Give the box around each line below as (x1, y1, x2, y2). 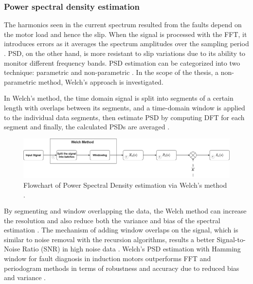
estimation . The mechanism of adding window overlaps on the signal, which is (4, 225, 238, 235)
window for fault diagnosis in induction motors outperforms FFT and (4, 253, 211, 264)
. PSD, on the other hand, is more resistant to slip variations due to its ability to (4, 48, 246, 58)
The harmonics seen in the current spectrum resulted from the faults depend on (4, 19, 242, 30)
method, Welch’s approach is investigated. (38, 76, 163, 87)
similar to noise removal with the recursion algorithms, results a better (4, 234, 215, 244)
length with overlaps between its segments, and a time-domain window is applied (4, 102, 245, 112)
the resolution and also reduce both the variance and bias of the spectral (4, 215, 220, 225)
